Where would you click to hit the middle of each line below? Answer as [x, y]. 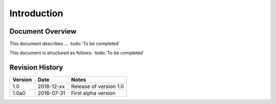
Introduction [36, 13]
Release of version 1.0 [97, 87]
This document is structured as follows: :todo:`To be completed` [77, 53]
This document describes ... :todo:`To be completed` [65, 44]
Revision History [36, 68]
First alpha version [93, 93]
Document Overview [43, 31]
